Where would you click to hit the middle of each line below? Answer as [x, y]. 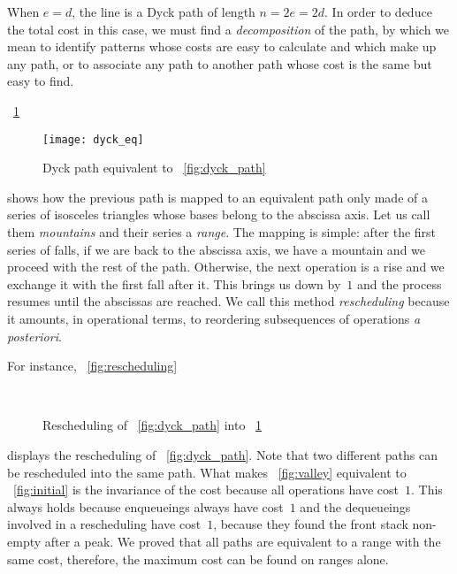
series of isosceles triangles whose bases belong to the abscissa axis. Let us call [219, 214]
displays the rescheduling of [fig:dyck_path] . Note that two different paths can [222, 454]
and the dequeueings [355, 506]
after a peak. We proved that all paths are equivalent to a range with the [243, 541]
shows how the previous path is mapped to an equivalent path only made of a [217, 197]
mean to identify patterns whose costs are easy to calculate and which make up [222, 46]
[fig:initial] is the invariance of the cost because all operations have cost [206, 490]
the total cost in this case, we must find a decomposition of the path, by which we [228, 29]
